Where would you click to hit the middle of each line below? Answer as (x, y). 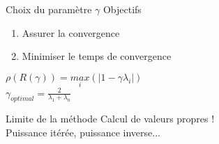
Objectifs (122, 9)
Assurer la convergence (71, 32)
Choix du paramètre (49, 9)
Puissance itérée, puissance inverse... (83, 132)
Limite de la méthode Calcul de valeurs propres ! (110, 119)
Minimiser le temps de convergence (97, 56)
